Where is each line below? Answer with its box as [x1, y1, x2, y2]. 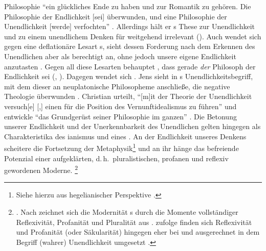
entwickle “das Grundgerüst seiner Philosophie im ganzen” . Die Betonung [4, 111, 237, 121]
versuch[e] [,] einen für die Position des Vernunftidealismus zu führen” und [4, 101, 237, 111]
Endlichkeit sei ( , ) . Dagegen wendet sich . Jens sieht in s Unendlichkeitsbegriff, [4, 71, 253, 82]
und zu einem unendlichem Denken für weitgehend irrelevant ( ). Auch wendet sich [4, 31, 261, 41]
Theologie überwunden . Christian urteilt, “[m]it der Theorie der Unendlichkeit [4, 91, 252, 102]
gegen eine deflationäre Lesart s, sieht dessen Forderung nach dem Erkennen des [4, 41, 255, 52]
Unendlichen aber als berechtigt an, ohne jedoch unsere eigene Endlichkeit [4, 51, 236, 61]
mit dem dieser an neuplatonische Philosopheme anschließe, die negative [4, 81, 230, 91]
